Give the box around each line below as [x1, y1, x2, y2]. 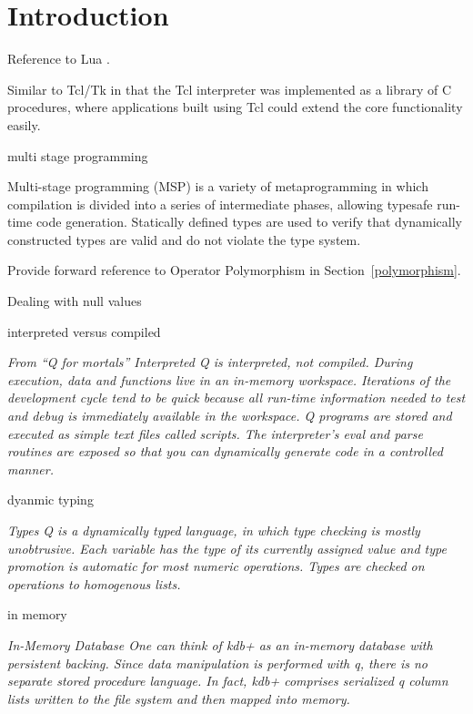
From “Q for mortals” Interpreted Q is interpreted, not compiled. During [7, 352, 413, 372]
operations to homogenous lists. [7, 574, 181, 593]
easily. [7, 115, 41, 134]
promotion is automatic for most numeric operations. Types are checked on [7, 556, 425, 576]
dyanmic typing [7, 490, 94, 509]
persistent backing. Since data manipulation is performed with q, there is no [7, 653, 428, 672]
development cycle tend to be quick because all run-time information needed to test [7, 388, 466, 407]
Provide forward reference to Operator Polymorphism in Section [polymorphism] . [7, 260, 461, 280]
